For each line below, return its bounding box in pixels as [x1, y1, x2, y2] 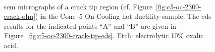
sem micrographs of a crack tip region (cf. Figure [4, 1, 153, 11]
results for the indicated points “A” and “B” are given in [4, 20, 176, 31]
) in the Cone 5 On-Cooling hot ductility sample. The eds [35, 11, 212, 21]
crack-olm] [4, 11, 36, 21]
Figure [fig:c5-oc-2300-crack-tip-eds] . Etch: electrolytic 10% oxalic [4, 30, 204, 41]
